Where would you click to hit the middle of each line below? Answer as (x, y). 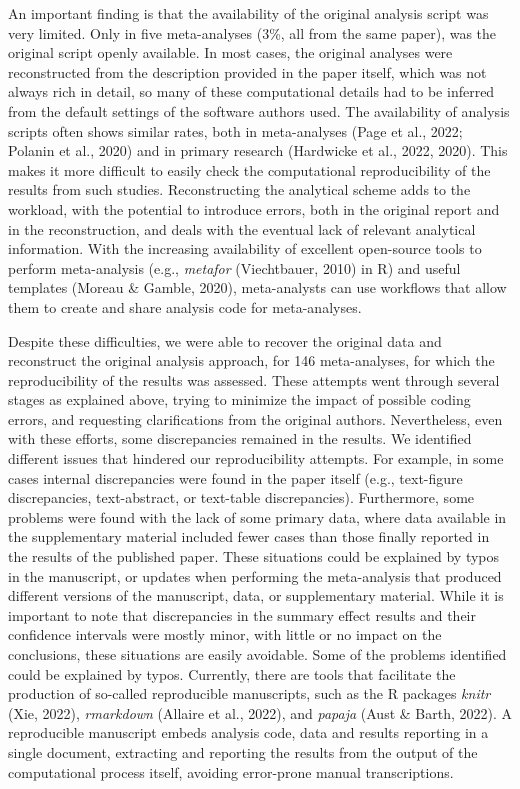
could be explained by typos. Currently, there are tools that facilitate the (232, 673)
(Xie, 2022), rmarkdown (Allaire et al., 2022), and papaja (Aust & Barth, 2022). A (260, 712)
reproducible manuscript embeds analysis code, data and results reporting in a (248, 732)
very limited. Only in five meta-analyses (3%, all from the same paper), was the (252, 32)
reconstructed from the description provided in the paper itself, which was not (247, 71)
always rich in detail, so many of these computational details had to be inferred (251, 91)
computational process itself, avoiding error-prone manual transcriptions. (231, 771)
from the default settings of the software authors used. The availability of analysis (259, 110)
